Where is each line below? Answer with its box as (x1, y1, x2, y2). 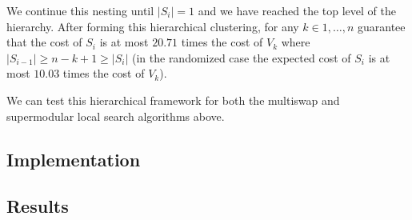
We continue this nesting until (6, 2, 154, 18)
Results (6, 194, 69, 218)
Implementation (6, 146, 141, 171)
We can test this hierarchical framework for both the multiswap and (6, 91, 340, 108)
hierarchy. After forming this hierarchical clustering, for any (6, 18, 299, 34)
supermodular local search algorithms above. (6, 107, 225, 124)
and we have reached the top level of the (198, 2, 396, 18)
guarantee (358, 18, 406, 34)
